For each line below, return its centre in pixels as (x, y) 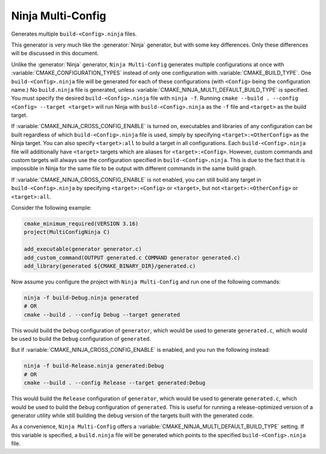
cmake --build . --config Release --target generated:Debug (115, 383)
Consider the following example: (51, 207)
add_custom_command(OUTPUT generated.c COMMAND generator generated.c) (132, 258)
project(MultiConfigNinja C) (67, 232)
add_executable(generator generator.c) (83, 249)
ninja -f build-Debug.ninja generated (81, 297)
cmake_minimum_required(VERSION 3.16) (81, 223)
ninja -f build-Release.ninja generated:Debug (94, 366)
